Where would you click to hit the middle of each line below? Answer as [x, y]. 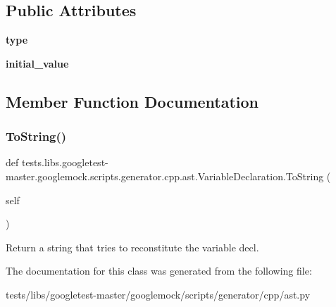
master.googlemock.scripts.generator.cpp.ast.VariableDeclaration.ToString [165, 176]
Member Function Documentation [132, 101]
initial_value [37, 63]
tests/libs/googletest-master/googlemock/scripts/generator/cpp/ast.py [158, 294]
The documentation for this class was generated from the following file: [159, 271]
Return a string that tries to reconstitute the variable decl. [132, 247]
